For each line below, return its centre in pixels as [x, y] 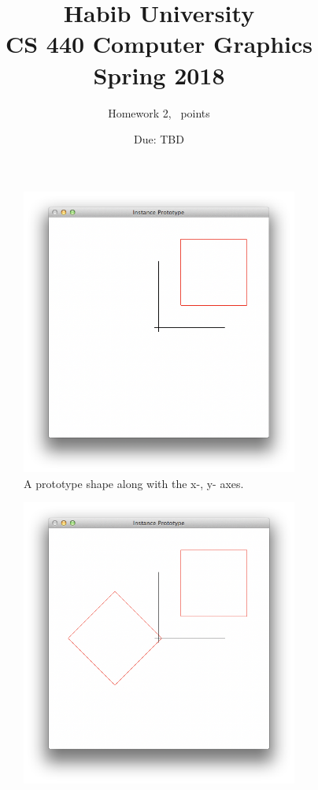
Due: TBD [159, 139]
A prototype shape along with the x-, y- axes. [134, 483]
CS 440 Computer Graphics [159, 44]
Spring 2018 [159, 75]
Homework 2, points [159, 112]
